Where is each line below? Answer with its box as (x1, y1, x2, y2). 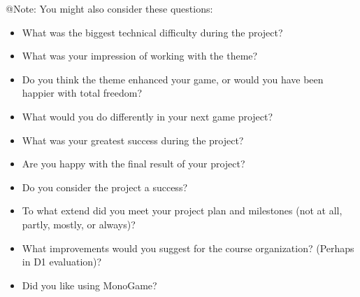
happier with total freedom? (22, 85, 143, 100)
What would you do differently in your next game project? (22, 109, 273, 123)
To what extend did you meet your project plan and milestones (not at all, (22, 203, 343, 218)
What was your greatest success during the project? (22, 132, 244, 147)
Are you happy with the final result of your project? (22, 156, 245, 171)
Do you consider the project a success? (22, 179, 188, 194)
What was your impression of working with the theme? (22, 48, 258, 63)
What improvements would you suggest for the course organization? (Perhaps (22, 240, 354, 255)
